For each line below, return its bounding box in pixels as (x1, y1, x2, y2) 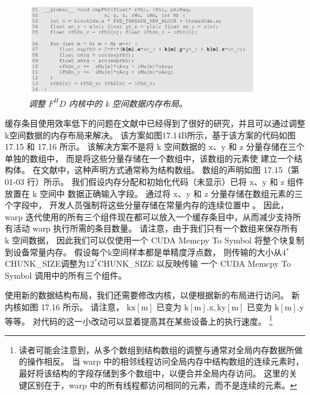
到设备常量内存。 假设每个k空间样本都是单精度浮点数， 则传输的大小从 (5, 245, 282, 258)
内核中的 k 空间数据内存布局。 (69, 97, 188, 109)
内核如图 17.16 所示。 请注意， (5, 301, 124, 313)
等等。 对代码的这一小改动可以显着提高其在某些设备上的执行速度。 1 (5, 313, 273, 327)
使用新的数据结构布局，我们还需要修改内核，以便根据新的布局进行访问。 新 (5, 289, 300, 301)
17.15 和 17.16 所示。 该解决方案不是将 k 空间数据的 (5, 140, 206, 153)
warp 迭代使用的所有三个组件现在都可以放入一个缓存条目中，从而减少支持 (5, 210, 293, 223)
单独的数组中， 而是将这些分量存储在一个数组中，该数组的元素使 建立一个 (5, 152, 294, 164)
